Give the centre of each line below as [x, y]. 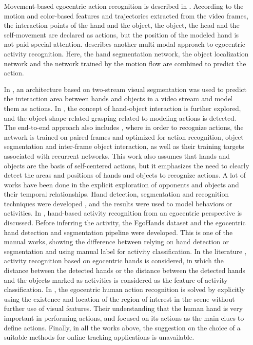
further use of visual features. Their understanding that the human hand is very [123, 308]
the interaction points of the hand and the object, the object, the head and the [122, 25]
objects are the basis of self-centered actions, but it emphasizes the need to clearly [127, 165]
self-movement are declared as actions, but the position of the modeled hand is [121, 34]
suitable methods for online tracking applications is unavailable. [99, 337]
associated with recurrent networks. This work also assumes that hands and [117, 155]
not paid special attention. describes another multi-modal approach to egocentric [125, 44]
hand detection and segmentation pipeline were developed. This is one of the [118, 232]
